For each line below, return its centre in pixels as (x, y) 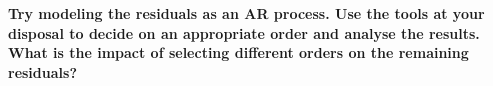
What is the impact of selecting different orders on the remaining (238, 52)
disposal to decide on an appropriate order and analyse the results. (244, 32)
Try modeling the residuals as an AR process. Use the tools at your (246, 13)
